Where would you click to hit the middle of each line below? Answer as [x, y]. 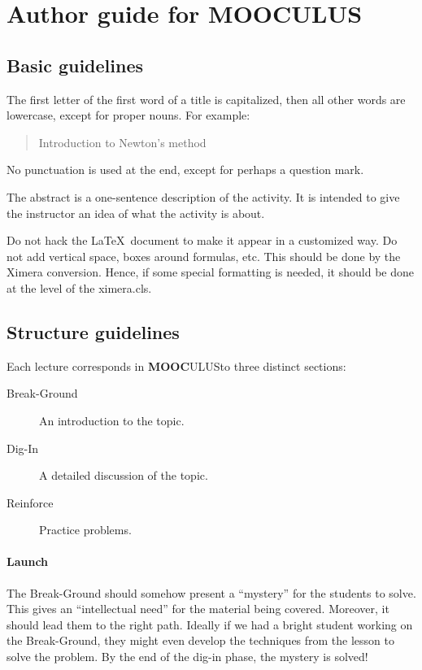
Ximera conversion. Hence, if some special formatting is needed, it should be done [210, 272]
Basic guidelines [75, 65]
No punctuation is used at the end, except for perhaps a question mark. [185, 170]
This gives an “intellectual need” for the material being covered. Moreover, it [198, 609]
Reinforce [30, 502]
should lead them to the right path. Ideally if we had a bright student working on [210, 624]
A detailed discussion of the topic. [124, 475]
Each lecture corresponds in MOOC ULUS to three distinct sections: [176, 365]
